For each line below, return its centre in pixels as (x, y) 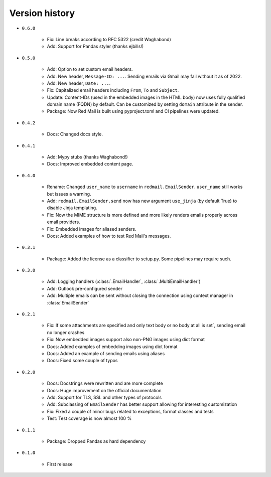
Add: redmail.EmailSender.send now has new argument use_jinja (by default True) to (142, 201)
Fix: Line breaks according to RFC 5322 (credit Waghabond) (109, 39)
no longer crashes (66, 332)
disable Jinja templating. (72, 208)
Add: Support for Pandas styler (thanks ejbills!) (95, 46)
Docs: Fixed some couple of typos (82, 361)
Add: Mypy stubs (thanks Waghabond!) (87, 157)
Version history (42, 13)
